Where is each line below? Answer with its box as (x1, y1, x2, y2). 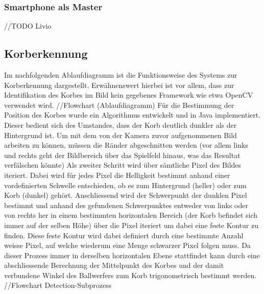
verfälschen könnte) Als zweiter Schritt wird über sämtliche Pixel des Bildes (4, 160, 242, 170)
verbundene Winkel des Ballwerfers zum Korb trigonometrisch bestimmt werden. (4, 269, 257, 280)
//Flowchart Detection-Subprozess (4, 280, 112, 290)
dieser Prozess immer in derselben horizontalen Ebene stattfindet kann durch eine (4, 250, 260, 260)
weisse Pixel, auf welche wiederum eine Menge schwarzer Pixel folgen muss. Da (4, 240, 251, 251)
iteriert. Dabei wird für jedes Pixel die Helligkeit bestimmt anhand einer (4, 169, 230, 180)
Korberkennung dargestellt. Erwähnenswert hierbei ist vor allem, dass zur (4, 79, 234, 90)
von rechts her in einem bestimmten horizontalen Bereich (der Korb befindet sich (4, 210, 258, 220)
